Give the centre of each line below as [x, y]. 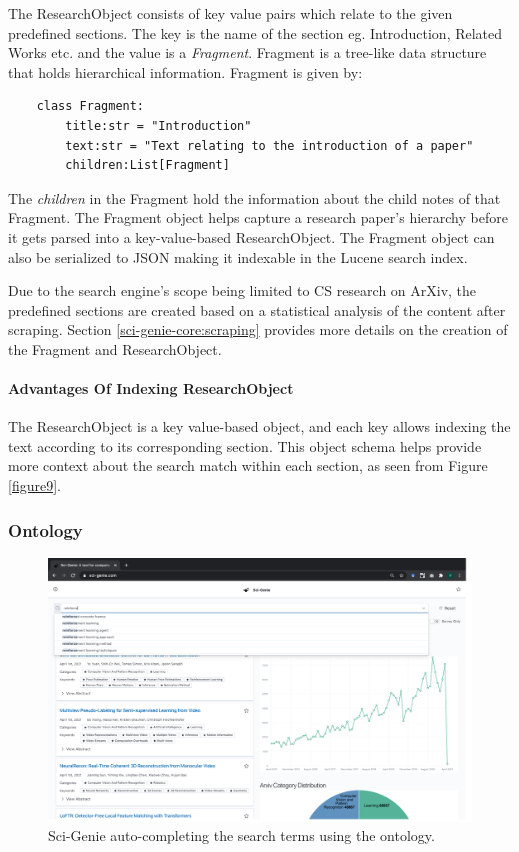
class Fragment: [90, 106]
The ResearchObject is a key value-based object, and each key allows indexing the [259, 426]
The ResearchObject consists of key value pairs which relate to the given [230, 13]
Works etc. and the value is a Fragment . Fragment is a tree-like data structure [247, 52]
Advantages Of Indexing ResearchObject [151, 388]
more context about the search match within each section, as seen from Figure [248, 465]
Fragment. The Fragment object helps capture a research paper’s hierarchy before [258, 217]
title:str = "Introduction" [158, 125]
